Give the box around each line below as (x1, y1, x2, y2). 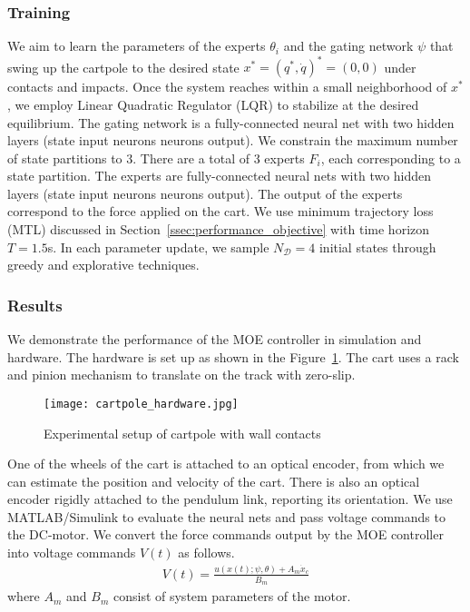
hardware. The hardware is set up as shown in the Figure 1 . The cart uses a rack (7, 347, 459, 366)
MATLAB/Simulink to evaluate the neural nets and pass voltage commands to (7, 507, 446, 526)
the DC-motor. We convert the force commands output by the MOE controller (7, 525, 444, 544)
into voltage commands (7, 543, 136, 562)
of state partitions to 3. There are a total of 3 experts (7, 148, 305, 167)
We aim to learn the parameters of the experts (7, 36, 266, 55)
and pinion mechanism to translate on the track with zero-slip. (7, 365, 356, 384)
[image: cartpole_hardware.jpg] (44, 397, 239, 410)
